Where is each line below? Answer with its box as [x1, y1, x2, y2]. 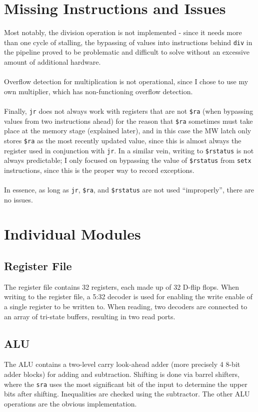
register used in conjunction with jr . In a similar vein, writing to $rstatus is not [4, 145, 254, 155]
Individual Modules [4, 224, 141, 244]
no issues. [4, 194, 33, 204]
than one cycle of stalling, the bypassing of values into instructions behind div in [4, 37, 252, 47]
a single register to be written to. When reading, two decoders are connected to [4, 301, 247, 312]
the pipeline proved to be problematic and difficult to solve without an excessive [4, 47, 250, 57]
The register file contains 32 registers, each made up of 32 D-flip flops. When [4, 281, 239, 292]
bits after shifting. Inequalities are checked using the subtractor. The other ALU [4, 388, 250, 399]
